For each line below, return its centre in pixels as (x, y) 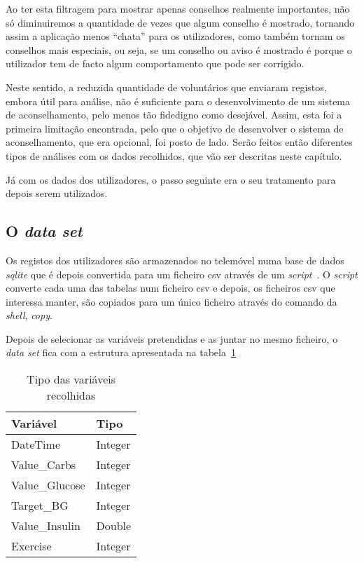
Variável (34, 423)
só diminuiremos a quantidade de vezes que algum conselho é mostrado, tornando (180, 22)
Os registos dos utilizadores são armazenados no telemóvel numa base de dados (175, 260)
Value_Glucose (48, 485)
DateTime (36, 445)
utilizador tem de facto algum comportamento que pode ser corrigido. (155, 63)
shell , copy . (29, 315)
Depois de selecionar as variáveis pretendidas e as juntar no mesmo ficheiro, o (172, 338)
